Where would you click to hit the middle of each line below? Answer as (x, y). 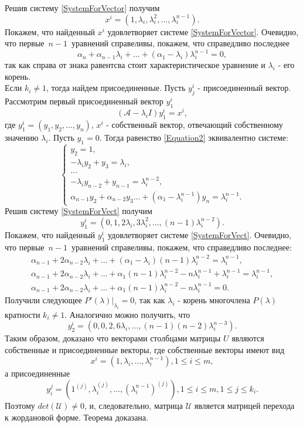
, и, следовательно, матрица (133, 405)
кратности (23, 314)
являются (248, 338)
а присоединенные (38, 373)
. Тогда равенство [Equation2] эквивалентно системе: (194, 137)
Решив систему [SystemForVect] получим (79, 211)
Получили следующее (43, 299)
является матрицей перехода (244, 405)
